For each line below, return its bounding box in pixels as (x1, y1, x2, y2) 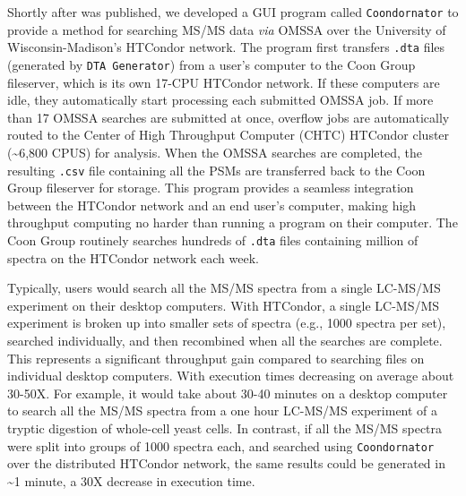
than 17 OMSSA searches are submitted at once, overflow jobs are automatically (7, 107, 450, 126)
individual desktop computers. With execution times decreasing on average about (7, 366, 454, 385)
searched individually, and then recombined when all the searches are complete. (7, 331, 443, 349)
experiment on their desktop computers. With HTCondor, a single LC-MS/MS (7, 295, 440, 314)
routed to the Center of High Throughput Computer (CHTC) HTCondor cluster (7, 125, 450, 144)
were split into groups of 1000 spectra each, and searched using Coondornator (7, 436, 435, 455)
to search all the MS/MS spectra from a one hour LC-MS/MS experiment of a (7, 401, 438, 420)
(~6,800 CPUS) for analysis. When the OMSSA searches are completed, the (7, 142, 423, 161)
